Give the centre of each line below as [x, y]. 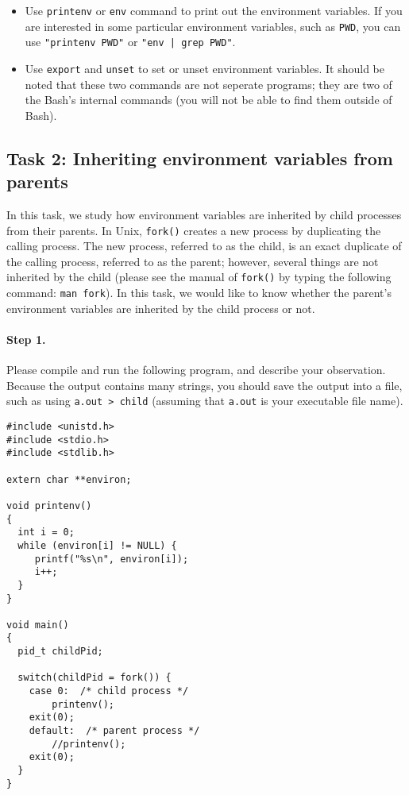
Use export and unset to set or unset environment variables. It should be [204, 68]
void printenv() [49, 506]
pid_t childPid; [60, 652]
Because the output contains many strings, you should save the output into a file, [204, 385]
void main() [38, 625]
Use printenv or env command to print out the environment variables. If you [214, 10]
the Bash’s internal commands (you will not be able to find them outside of [208, 100]
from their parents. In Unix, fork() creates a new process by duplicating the [194, 230]
